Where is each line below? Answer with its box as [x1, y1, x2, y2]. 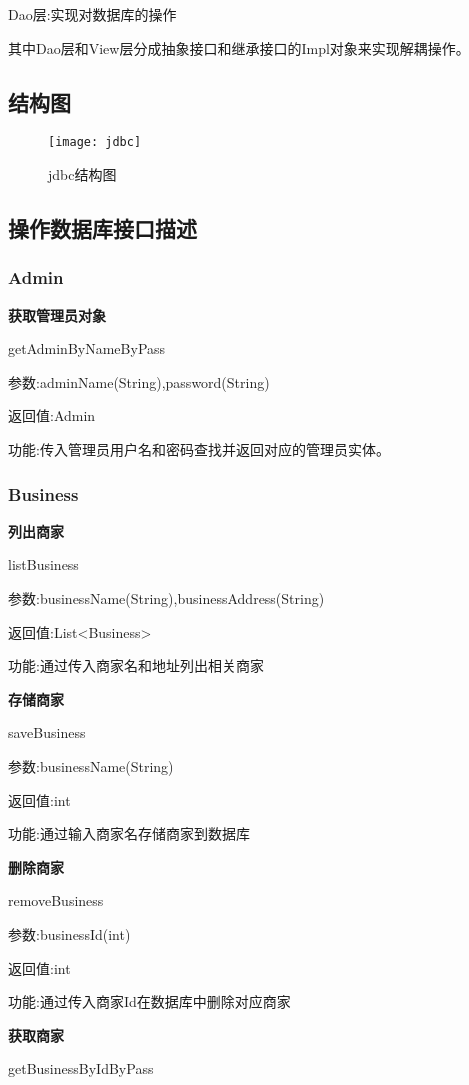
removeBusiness [8, 890, 104, 911]
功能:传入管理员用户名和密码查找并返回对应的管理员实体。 [8, 439, 390, 460]
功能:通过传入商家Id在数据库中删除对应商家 [8, 991, 291, 1012]
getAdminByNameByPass [8, 338, 166, 359]
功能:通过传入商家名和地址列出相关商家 [8, 655, 264, 676]
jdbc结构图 [48, 164, 117, 185]
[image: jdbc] [48, 135, 142, 150]
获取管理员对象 [8, 304, 106, 325]
